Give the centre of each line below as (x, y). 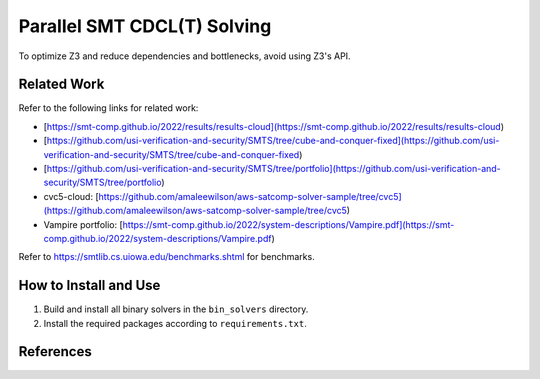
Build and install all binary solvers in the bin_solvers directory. (176, 309)
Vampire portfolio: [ (83, 224)
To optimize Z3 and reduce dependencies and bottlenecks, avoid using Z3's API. (184, 56)
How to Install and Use (89, 285)
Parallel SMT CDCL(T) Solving (145, 26)
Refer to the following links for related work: (108, 108)
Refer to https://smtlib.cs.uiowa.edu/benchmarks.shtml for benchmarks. (166, 257)
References (55, 351)
